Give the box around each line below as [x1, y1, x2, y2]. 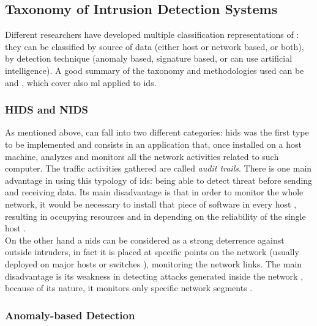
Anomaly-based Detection [5, 307, 135, 322]
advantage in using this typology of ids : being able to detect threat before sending [5, 173, 313, 186]
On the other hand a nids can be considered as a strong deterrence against [5, 233, 285, 246]
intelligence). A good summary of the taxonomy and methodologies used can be [5, 63, 304, 76]
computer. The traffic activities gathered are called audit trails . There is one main [5, 162, 312, 175]
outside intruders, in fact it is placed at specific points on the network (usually [5, 245, 299, 258]
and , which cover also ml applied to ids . [5, 76, 157, 89]
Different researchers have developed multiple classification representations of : [5, 28, 299, 41]
